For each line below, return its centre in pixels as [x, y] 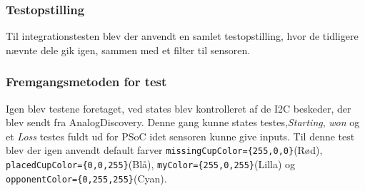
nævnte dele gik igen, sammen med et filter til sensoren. [128, 50]
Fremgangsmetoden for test [86, 82]
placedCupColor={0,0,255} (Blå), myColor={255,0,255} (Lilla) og [151, 164]
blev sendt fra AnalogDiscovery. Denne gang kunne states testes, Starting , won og [183, 122]
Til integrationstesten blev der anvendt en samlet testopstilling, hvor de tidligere [182, 36]
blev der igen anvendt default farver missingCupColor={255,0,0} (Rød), [164, 150]
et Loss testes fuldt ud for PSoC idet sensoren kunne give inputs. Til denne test [180, 136]
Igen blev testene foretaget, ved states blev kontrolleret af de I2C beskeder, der [179, 108]
